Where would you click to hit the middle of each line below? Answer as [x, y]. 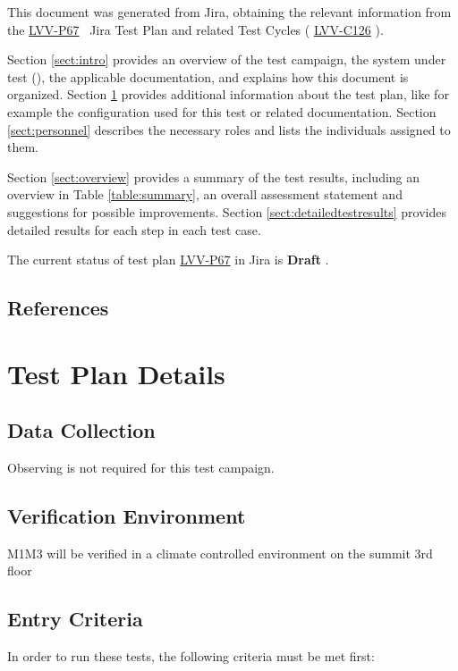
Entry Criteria [75, 619]
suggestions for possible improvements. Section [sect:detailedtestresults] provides [227, 211]
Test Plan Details [116, 373]
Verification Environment [127, 516]
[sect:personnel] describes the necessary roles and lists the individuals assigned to [229, 129]
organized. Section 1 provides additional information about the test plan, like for [228, 94]
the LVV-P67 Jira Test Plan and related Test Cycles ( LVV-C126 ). [195, 29]
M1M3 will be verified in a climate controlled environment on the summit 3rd [220, 553]
